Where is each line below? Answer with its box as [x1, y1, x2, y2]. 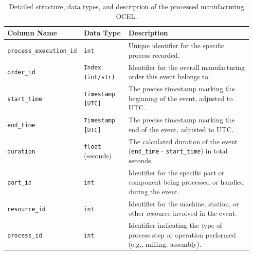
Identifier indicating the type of [128, 220, 222, 230]
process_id [7, 232, 42, 239]
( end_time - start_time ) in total [128, 146, 228, 156]
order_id [7, 69, 36, 76]
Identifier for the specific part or [128, 167, 225, 177]
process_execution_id [7, 47, 77, 54]
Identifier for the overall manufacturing [128, 62, 245, 72]
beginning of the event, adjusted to [128, 93, 233, 103]
